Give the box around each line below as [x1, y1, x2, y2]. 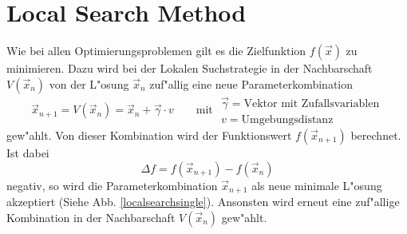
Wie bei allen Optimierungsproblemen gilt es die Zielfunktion [6, 42, 306, 59]
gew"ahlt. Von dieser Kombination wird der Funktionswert [6, 127, 292, 143]
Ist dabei [6, 145, 49, 161]
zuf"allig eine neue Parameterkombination [149, 75, 354, 92]
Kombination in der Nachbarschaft [6, 208, 176, 225]
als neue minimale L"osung [251, 176, 382, 193]
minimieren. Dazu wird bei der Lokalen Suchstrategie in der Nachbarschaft [6, 60, 373, 77]
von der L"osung [49, 75, 129, 92]
